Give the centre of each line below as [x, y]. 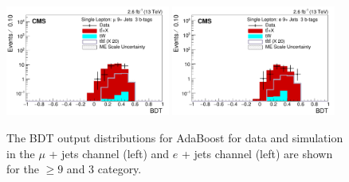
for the [23, 169]
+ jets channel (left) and [109, 153]
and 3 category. [104, 169]
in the [21, 153]
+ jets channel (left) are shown [257, 153]
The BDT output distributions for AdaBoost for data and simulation [175, 137]
